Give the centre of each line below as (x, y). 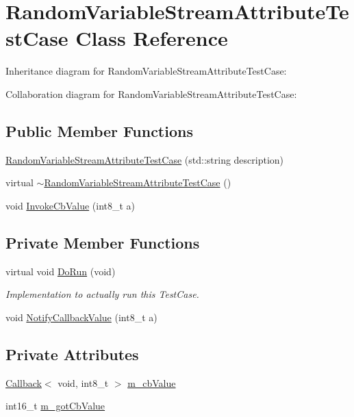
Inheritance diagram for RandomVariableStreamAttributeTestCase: (146, 71)
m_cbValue (152, 382)
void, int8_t (83, 382)
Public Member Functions (99, 130)
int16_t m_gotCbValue (55, 406)
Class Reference (152, 38)
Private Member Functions (103, 242)
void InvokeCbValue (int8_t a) (71, 205)
